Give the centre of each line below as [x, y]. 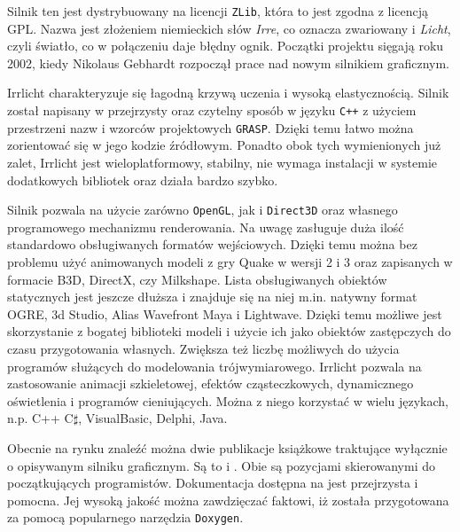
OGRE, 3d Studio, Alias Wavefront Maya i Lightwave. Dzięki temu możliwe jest [225, 313]
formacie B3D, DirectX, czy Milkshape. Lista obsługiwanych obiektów [197, 279]
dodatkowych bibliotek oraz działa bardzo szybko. [143, 180]
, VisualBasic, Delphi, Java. [153, 418]
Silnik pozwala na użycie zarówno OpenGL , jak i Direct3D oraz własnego [203, 210]
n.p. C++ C [40, 418]
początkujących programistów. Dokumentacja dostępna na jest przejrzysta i [213, 483]
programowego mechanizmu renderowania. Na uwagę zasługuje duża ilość [206, 227]
